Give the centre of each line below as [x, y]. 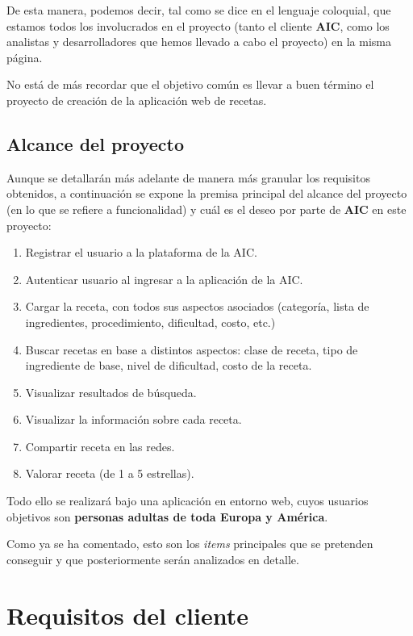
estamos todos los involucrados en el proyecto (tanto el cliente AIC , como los [198, 25]
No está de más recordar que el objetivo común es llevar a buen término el [190, 84]
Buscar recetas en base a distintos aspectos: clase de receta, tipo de [192, 349]
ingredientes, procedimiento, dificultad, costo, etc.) [150, 322]
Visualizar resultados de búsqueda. [111, 392]
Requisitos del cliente [127, 615]
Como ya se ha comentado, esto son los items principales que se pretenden [190, 544]
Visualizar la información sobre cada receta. [133, 419]
